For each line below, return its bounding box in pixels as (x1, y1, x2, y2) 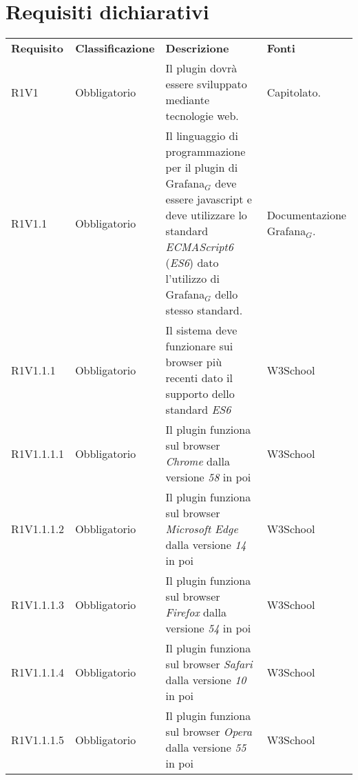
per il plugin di (165, 159, 238, 176)
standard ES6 (165, 401, 231, 418)
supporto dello (165, 386, 235, 402)
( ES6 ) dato (165, 254, 219, 271)
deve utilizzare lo (165, 207, 247, 223)
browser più (165, 354, 222, 370)
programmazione (165, 143, 246, 160)
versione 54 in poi (165, 620, 251, 637)
